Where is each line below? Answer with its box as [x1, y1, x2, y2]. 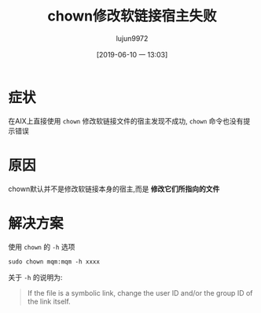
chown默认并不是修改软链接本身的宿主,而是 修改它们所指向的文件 [8, 184, 220, 193]
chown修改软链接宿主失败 [47, 7, 217, 25]
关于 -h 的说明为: [8, 272, 63, 282]
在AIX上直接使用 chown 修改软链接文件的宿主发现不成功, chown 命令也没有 [8, 116, 244, 126]
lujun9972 [116, 33, 149, 43]
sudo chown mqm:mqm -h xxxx [8, 257, 101, 266]
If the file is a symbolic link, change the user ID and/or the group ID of [27, 288, 253, 297]
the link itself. [27, 296, 71, 306]
